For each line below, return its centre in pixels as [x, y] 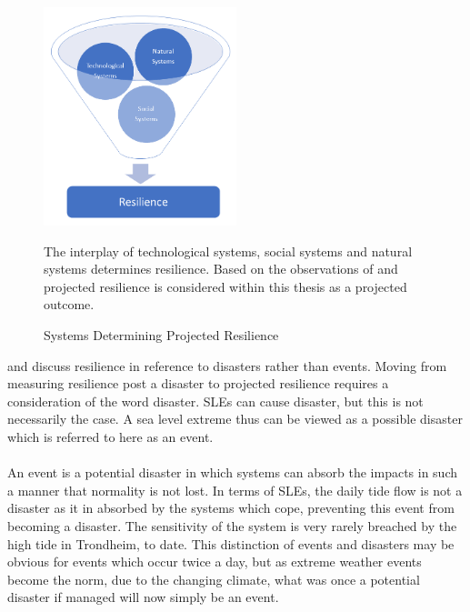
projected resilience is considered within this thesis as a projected [225, 286]
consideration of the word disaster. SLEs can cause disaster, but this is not [215, 401]
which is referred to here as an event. [110, 437]
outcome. [69, 304]
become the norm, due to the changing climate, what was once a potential [214, 579]
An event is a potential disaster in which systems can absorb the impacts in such [232, 472]
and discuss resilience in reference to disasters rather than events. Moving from [227, 365]
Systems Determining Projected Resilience [161, 335]
